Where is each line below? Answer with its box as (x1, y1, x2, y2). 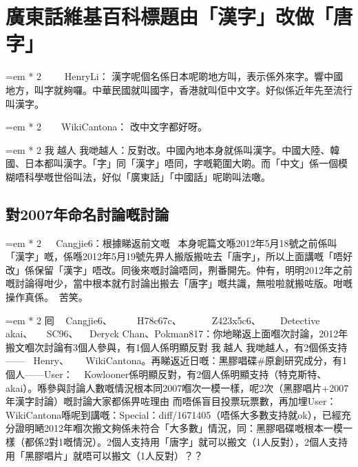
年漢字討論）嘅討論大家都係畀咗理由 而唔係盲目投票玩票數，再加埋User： (6, 394, 337, 408)
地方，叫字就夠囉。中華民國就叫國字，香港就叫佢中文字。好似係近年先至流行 (6, 82, 352, 97)
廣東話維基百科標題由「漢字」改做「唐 (6, 2, 353, 30)
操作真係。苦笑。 (6, 290, 88, 304)
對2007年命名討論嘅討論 (6, 203, 169, 224)
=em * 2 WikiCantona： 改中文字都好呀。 (6, 119, 207, 134)
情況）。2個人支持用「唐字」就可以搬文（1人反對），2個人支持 (72, 434, 348, 448)
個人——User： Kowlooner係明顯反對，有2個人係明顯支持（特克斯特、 (6, 367, 327, 381)
